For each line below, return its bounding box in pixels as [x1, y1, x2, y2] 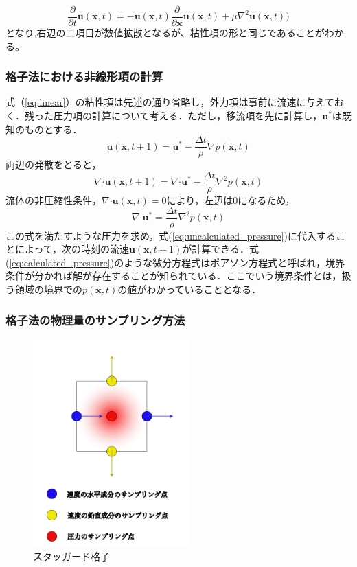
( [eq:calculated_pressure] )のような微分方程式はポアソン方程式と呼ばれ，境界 [5, 255, 345, 269]
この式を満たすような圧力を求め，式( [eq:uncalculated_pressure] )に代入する [5, 228, 336, 242]
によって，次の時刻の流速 [14, 242, 129, 256]
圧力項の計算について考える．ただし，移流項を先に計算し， [53, 108, 323, 123]
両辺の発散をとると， [5, 157, 102, 172]
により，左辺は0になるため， [166, 192, 295, 207]
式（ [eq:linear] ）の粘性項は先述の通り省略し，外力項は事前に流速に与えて [5, 95, 334, 109]
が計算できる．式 [182, 242, 259, 256]
